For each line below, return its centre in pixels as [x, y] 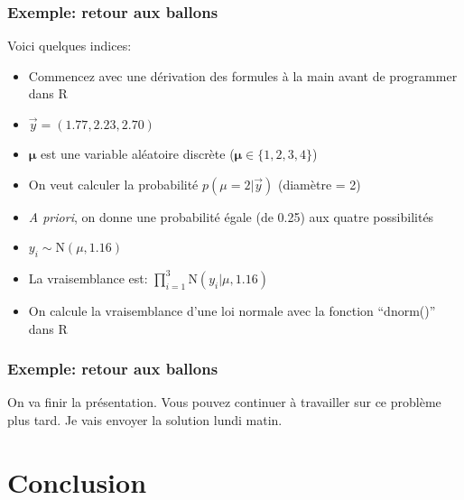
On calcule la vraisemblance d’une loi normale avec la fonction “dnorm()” [232, 310]
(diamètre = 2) [319, 184]
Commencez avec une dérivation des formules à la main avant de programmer [243, 75]
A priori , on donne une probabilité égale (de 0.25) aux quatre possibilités [231, 216]
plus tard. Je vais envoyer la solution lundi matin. [145, 419]
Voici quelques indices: [70, 46]
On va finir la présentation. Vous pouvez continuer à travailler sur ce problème [224, 402]
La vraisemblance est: [88, 278]
